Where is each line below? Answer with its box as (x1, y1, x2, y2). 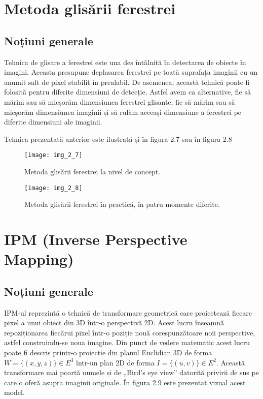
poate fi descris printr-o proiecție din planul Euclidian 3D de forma (4, 347, 212, 357)
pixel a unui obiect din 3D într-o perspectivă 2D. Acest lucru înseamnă (4, 317, 224, 328)
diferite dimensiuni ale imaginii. (4, 116, 102, 127)
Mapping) (4, 249, 74, 269)
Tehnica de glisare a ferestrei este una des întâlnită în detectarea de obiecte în (4, 56, 246, 67)
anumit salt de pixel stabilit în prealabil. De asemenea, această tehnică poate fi (4, 76, 250, 87)
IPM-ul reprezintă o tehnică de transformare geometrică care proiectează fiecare (4, 307, 252, 318)
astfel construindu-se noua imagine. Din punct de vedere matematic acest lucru (4, 337, 250, 348)
